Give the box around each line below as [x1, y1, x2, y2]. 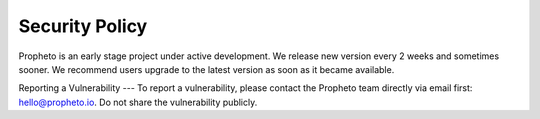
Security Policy [18, 15, 148, 37]
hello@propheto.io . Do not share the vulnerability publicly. [18, 96, 258, 108]
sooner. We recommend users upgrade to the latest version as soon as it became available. [18, 63, 395, 75]
